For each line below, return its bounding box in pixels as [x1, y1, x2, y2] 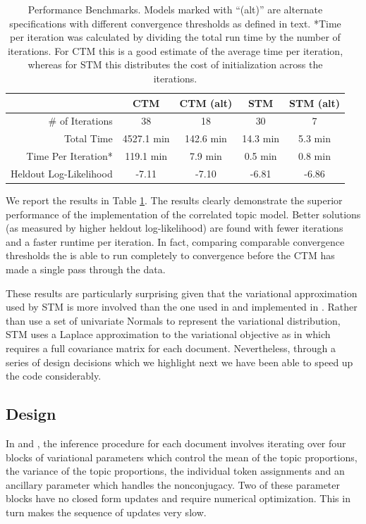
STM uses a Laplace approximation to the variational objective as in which [6, 327, 331, 342]
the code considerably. [6, 368, 102, 383]
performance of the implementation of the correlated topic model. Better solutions [6, 206, 361, 221]
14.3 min [242, 131, 280, 146]
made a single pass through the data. [6, 262, 166, 276]
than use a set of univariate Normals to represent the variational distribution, [6, 313, 341, 327]
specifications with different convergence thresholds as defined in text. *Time [9, 15, 341, 30]
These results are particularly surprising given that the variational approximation [6, 285, 358, 300]
